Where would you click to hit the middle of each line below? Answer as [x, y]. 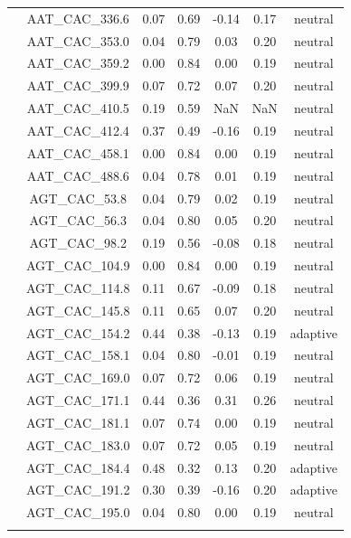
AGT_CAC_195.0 [78, 512]
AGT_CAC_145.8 [78, 310]
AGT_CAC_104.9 [78, 265]
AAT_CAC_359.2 [78, 63]
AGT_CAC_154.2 [78, 332]
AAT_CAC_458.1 [78, 152]
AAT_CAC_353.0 [78, 40]
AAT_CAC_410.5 [78, 108]
